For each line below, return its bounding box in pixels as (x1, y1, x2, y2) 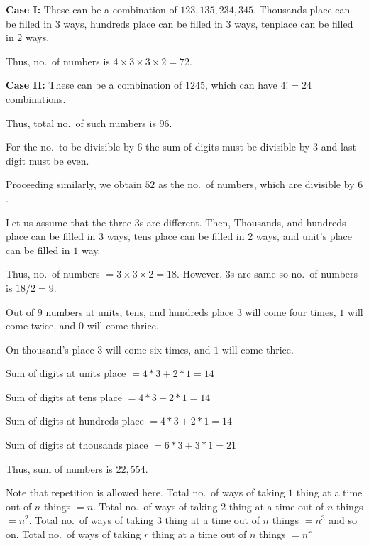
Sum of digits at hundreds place (6, 413, 144, 428)
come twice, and (6, 318, 76, 333)
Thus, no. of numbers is (6, 53, 110, 68)
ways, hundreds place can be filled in (63, 16, 223, 31)
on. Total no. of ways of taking (6, 527, 141, 542)
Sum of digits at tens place (6, 389, 122, 404)
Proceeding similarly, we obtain (6, 177, 142, 192)
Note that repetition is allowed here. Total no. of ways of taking (6, 485, 285, 500)
